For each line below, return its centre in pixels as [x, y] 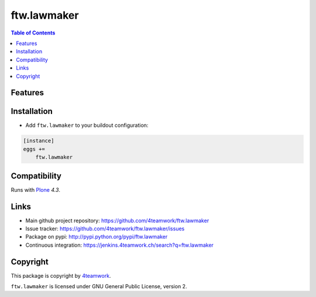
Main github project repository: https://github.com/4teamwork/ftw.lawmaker [117, 220]
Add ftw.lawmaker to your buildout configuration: [87, 125]
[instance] [39, 141]
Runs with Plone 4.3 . [36, 189]
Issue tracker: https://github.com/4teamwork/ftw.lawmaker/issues [105, 229]
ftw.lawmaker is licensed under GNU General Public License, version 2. [99, 286]
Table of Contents [33, 33]
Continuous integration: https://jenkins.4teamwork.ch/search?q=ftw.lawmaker [119, 245]
